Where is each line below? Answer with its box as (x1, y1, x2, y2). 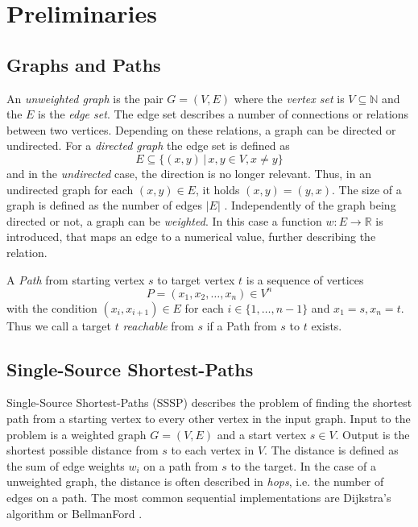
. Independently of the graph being (224, 197, 396, 214)
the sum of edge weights (6, 457, 125, 474)
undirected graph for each (6, 181, 134, 197)
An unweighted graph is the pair (6, 89, 163, 106)
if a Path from (206, 317, 277, 334)
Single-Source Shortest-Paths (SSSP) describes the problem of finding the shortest (6, 394, 412, 411)
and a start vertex (217, 425, 307, 442)
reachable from (122, 317, 194, 334)
